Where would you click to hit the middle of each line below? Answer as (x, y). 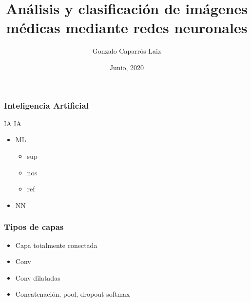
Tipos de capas (34, 227)
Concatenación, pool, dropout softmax (73, 294)
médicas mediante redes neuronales (127, 28)
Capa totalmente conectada (56, 245)
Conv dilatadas (38, 277)
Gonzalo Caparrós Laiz (127, 51)
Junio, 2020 (127, 67)
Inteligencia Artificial (46, 105)
